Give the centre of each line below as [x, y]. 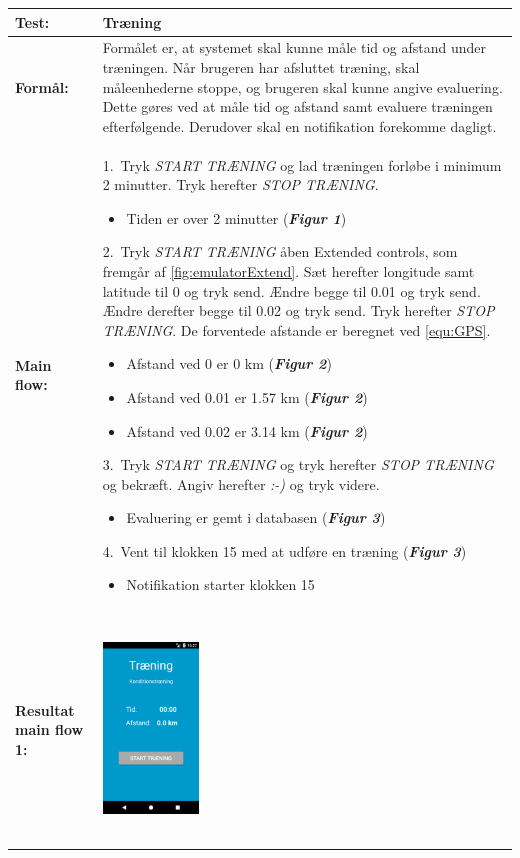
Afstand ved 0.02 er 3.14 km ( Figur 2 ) [247, 430]
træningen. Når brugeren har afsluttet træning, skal [261, 66]
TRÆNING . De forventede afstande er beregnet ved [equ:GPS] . [296, 329]
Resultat [45, 709]
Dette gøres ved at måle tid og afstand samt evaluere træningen [297, 106]
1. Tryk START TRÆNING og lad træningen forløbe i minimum [302, 164]
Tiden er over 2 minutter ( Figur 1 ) [236, 217]
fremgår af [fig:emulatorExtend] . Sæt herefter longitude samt [288, 270]
